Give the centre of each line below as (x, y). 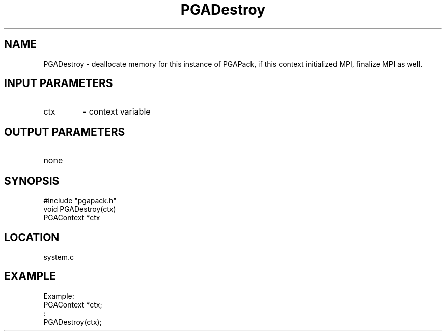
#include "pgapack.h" (80, 201)
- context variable (117, 112)
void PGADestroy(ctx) (80, 209)
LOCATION (32, 237)
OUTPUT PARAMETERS (65, 132)
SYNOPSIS (32, 181)
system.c (59, 257)
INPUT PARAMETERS (59, 83)
